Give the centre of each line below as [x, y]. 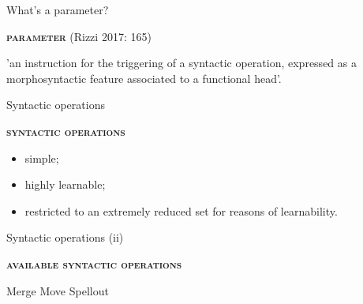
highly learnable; [65, 184]
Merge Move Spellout [58, 290]
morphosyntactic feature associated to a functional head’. [144, 78]
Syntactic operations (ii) [65, 237]
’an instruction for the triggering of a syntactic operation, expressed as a [181, 63]
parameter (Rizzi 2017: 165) [79, 36]
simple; [42, 158]
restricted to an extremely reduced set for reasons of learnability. [181, 210]
